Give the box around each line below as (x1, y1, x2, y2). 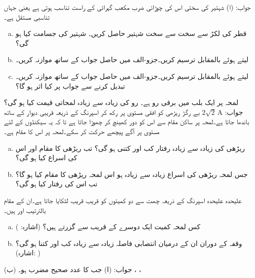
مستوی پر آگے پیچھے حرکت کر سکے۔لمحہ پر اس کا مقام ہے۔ (4, 126, 160, 136)
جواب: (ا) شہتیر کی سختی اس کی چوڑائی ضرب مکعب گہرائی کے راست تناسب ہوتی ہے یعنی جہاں (4, 2, 251, 12)
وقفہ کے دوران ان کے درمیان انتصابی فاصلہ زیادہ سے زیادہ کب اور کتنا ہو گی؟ (15, 238, 242, 248)
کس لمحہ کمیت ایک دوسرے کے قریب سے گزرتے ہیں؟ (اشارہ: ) (15, 221, 201, 232)
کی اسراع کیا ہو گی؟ (15, 152, 77, 163)
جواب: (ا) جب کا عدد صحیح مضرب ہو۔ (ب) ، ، (4, 264, 142, 274)
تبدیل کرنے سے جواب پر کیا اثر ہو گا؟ (15, 80, 125, 91)
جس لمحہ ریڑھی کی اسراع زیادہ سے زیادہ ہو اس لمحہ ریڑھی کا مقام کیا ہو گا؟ (15, 169, 248, 179)
